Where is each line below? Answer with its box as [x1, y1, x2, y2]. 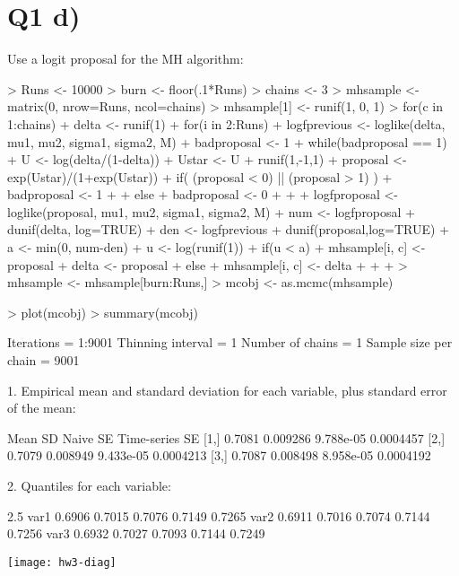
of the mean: [7, 398, 76, 417]
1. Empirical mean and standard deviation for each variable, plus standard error [7, 380, 447, 399]
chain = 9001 [7, 351, 80, 370]
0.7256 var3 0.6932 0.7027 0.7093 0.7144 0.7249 [7, 524, 265, 543]
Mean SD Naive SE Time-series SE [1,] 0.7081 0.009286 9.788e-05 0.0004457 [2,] [7, 428, 446, 447]
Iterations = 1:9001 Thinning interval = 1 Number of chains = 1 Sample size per [7, 333, 453, 352]
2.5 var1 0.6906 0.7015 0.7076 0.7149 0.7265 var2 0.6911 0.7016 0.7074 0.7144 [7, 506, 430, 525]
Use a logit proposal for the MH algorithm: [7, 49, 244, 68]
